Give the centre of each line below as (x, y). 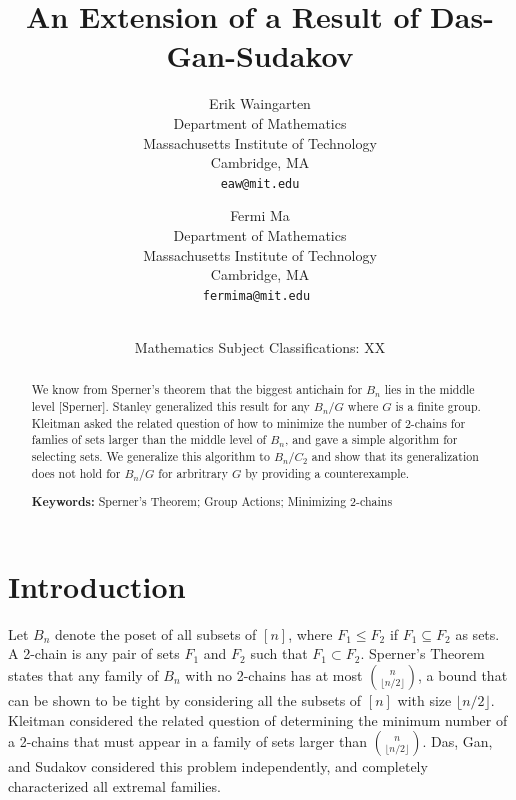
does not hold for (76, 472)
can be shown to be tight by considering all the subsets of (185, 699)
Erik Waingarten (260, 103)
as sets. (477, 633)
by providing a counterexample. (327, 472)
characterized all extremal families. (114, 785)
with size (424, 699)
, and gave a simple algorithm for (371, 439)
